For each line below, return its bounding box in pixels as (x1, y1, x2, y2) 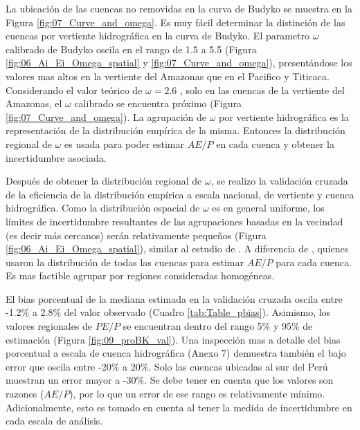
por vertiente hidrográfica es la (219, 109, 349, 124)
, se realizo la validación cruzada (210, 174, 348, 188)
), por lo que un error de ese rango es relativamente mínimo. (69, 386, 325, 401)
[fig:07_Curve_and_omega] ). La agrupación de (6, 109, 207, 124)
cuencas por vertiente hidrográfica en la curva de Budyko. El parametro (6, 28, 310, 43)
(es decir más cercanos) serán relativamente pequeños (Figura (6, 227, 267, 242)
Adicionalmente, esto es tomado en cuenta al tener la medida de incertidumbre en (6, 400, 352, 414)
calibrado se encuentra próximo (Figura (74, 96, 242, 111)
